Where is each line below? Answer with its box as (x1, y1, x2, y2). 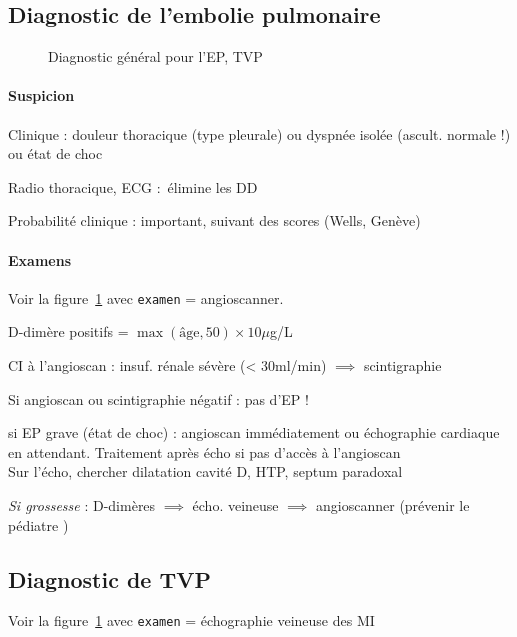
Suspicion (8, 85, 75, 106)
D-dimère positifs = (8, 321, 129, 342)
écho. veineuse (192, 494, 279, 515)
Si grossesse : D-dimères (8, 494, 156, 515)
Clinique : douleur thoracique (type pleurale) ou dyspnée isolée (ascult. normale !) (8, 123, 511, 144)
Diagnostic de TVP (8, 563, 212, 594)
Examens (8, 249, 71, 270)
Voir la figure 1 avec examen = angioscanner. (8, 287, 284, 308)
